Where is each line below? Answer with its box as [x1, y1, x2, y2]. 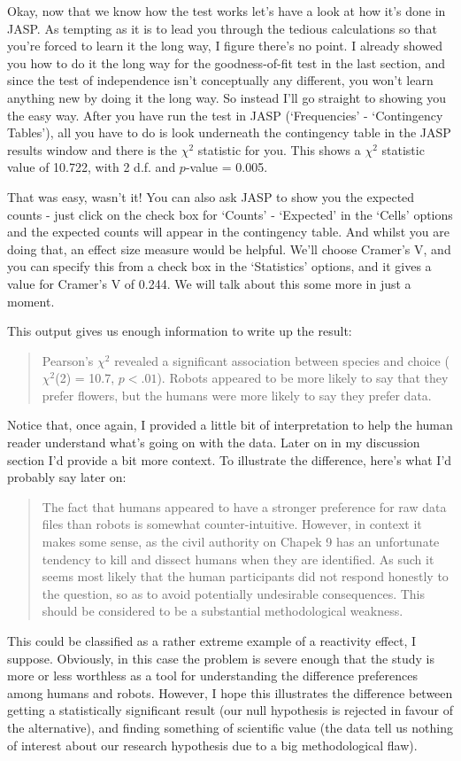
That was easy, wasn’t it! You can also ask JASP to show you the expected [7, 187, 415, 206]
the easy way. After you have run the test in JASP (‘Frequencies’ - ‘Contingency [7, 105, 443, 124]
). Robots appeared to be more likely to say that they [157, 369, 449, 387]
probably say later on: [7, 468, 127, 486]
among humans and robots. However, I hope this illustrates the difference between [7, 683, 453, 702]
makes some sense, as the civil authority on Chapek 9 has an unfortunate [42, 532, 440, 551]
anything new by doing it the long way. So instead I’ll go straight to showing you [7, 88, 447, 106]
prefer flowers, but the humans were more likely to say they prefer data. [42, 385, 432, 404]
